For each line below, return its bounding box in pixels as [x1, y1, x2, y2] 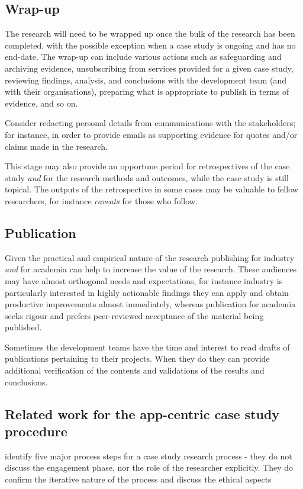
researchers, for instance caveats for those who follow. [5, 194, 198, 207]
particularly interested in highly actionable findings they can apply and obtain [5, 286, 289, 298]
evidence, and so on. [5, 96, 78, 109]
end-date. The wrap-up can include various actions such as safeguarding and [5, 50, 282, 63]
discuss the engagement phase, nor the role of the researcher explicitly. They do [5, 461, 294, 474]
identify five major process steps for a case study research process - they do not [5, 449, 292, 462]
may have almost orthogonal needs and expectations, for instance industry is [5, 274, 283, 287]
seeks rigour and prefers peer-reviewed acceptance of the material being [5, 309, 264, 321]
